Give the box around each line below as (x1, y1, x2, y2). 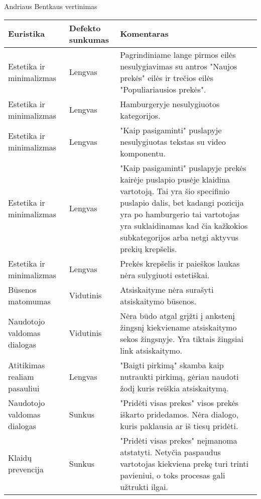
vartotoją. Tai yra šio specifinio (120, 185, 230, 197)
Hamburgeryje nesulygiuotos (120, 98, 220, 110)
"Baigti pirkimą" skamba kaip (120, 359, 224, 371)
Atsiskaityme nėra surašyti (120, 283, 214, 295)
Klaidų (8, 452, 32, 464)
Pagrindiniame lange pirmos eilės (120, 48, 236, 60)
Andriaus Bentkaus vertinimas (4, 1, 97, 11)
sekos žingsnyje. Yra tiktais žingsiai (120, 332, 243, 345)
